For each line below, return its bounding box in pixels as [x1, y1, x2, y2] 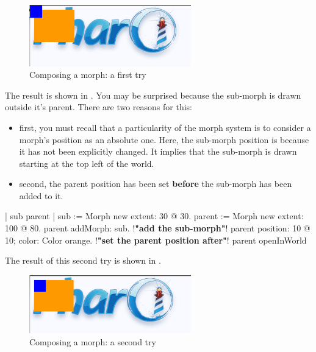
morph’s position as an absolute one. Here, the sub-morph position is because [19, 133, 309, 146]
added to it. [19, 189, 63, 202]
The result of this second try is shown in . [5, 254, 161, 267]
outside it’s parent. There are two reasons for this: [5, 100, 193, 113]
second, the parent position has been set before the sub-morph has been [19, 177, 292, 190]
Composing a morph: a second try [29, 335, 156, 348]
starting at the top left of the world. [19, 157, 154, 169]
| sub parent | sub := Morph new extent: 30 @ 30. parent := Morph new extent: [5, 209, 304, 222]
